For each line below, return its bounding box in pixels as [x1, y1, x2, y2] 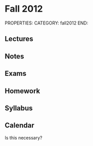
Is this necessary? [5, 134, 42, 140]
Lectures [5, 35, 33, 43]
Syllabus [5, 104, 33, 112]
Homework [5, 86, 40, 95]
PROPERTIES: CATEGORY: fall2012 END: [5, 20, 88, 26]
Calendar [5, 121, 34, 130]
